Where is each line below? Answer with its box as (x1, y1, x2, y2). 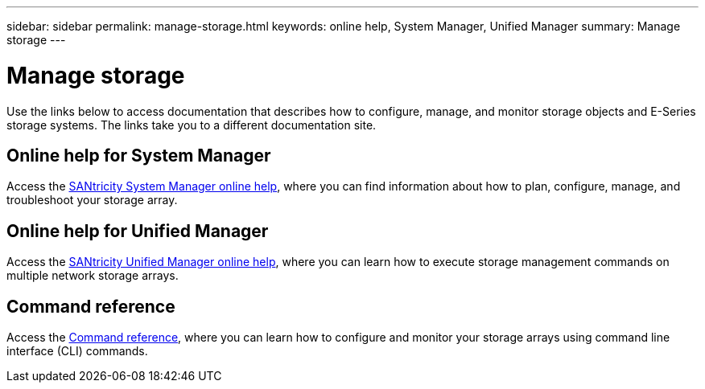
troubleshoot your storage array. (6, 193, 178, 207)
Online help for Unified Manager (6, 220, 269, 241)
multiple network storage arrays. (6, 268, 179, 283)
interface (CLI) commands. (6, 344, 148, 358)
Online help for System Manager (6, 145, 271, 166)
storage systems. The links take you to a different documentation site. (6, 117, 377, 132)
